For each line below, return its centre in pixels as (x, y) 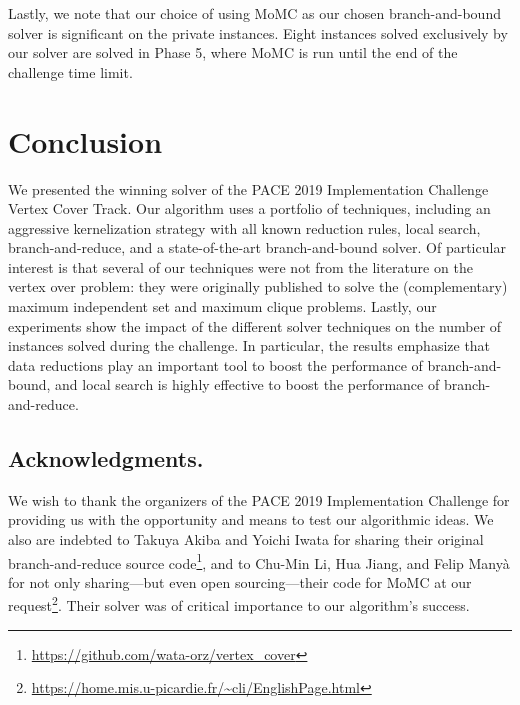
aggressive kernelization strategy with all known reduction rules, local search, (244, 227)
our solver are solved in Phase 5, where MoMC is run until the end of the (233, 52)
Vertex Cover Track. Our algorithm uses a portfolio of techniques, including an (249, 208)
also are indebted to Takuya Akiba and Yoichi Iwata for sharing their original (246, 539)
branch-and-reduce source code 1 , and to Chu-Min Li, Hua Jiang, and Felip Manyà (259, 561)
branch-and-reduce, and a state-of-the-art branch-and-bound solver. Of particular (257, 247)
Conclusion (85, 140)
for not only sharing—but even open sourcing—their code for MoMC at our (240, 581)
